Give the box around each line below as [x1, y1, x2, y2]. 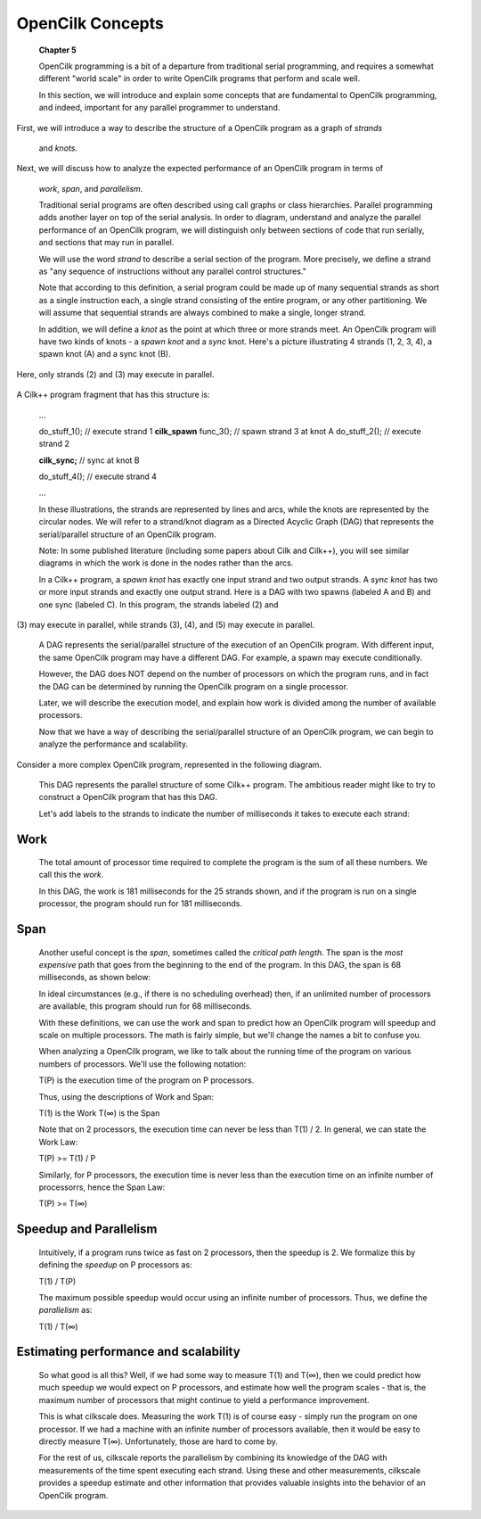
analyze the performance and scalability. [38, 739, 189, 749]
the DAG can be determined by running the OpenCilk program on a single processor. [38, 681, 349, 691]
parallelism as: [38, 1305, 93, 1316]
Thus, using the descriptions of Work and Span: [38, 1091, 214, 1102]
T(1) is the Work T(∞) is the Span [38, 1107, 160, 1119]
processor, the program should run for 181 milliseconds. [38, 898, 242, 909]
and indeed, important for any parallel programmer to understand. [38, 103, 281, 113]
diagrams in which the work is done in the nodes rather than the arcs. [38, 557, 294, 568]
